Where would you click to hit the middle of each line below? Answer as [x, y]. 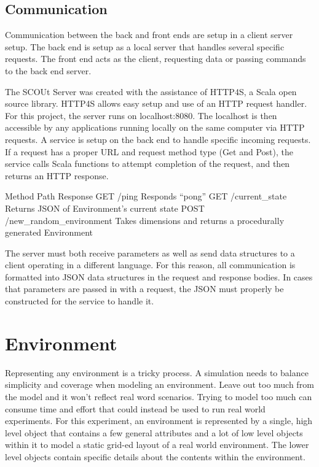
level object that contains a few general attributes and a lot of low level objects [154, 432]
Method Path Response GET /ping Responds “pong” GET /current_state [146, 196]
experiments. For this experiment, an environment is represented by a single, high [159, 421]
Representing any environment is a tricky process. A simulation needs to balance [157, 372]
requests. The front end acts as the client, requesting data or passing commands [156, 59]
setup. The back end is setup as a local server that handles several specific [145, 46]
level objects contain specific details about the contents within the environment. [155, 456]
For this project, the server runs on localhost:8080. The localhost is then [141, 115]
